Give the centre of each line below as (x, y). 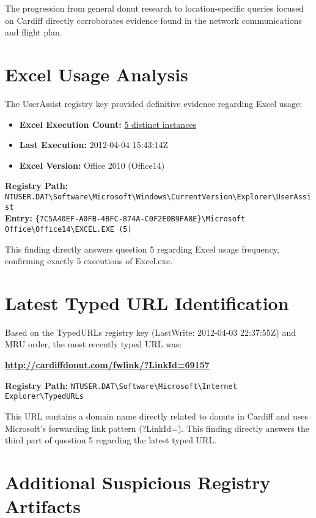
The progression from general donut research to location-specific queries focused (155, 8)
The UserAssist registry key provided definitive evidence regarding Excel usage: (154, 103)
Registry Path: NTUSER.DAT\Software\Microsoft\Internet (121, 385)
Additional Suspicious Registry (138, 482)
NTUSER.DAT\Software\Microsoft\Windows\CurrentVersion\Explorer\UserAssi (158, 197)
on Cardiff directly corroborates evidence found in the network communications (154, 20)
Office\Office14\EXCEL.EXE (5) (68, 229)
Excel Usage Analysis (97, 74)
